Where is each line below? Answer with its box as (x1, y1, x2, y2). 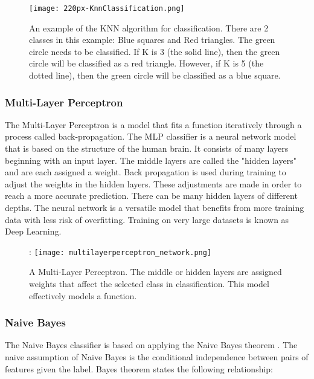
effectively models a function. (29, 289, 137, 302)
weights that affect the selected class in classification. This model (29, 277, 269, 290)
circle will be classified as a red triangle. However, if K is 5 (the (29, 57, 264, 70)
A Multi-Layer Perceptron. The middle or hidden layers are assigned (29, 265, 282, 278)
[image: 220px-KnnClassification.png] (29, 4, 185, 13)
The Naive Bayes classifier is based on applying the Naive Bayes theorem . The (5, 339, 298, 351)
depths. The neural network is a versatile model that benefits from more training (5, 201, 304, 213)
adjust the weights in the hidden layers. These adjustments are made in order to (5, 177, 302, 190)
